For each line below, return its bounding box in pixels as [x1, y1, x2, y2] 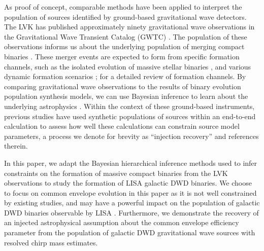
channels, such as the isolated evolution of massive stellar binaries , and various [4, 61, 251, 71]
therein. [4, 140, 28, 151]
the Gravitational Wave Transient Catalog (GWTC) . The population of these [4, 31, 247, 42]
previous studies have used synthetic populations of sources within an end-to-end [4, 111, 256, 121]
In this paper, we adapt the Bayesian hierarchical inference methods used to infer [4, 157, 257, 168]
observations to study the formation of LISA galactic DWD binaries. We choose [4, 177, 252, 188]
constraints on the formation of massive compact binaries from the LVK [4, 167, 228, 178]
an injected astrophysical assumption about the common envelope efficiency [4, 217, 239, 228]
